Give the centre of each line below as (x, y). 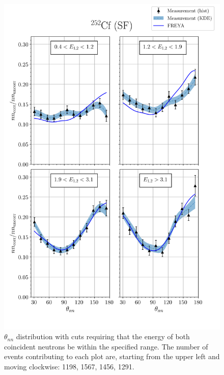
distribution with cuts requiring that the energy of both (103, 336)
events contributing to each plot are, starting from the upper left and (112, 356)
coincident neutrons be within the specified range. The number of (106, 346)
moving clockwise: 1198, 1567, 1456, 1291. (69, 366)
